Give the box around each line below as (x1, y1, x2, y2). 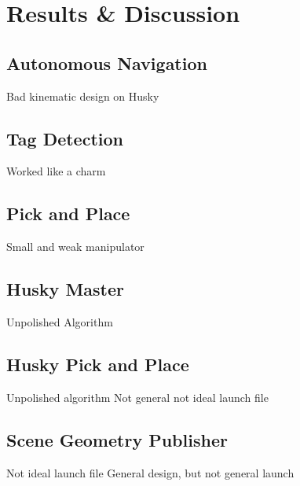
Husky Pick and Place (6, 352, 189, 376)
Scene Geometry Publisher (6, 427, 228, 451)
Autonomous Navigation (6, 50, 207, 75)
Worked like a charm (6, 163, 106, 179)
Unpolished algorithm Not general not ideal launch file (6, 388, 269, 405)
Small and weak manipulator (6, 238, 145, 255)
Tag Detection (6, 126, 123, 150)
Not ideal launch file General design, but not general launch (6, 464, 295, 480)
